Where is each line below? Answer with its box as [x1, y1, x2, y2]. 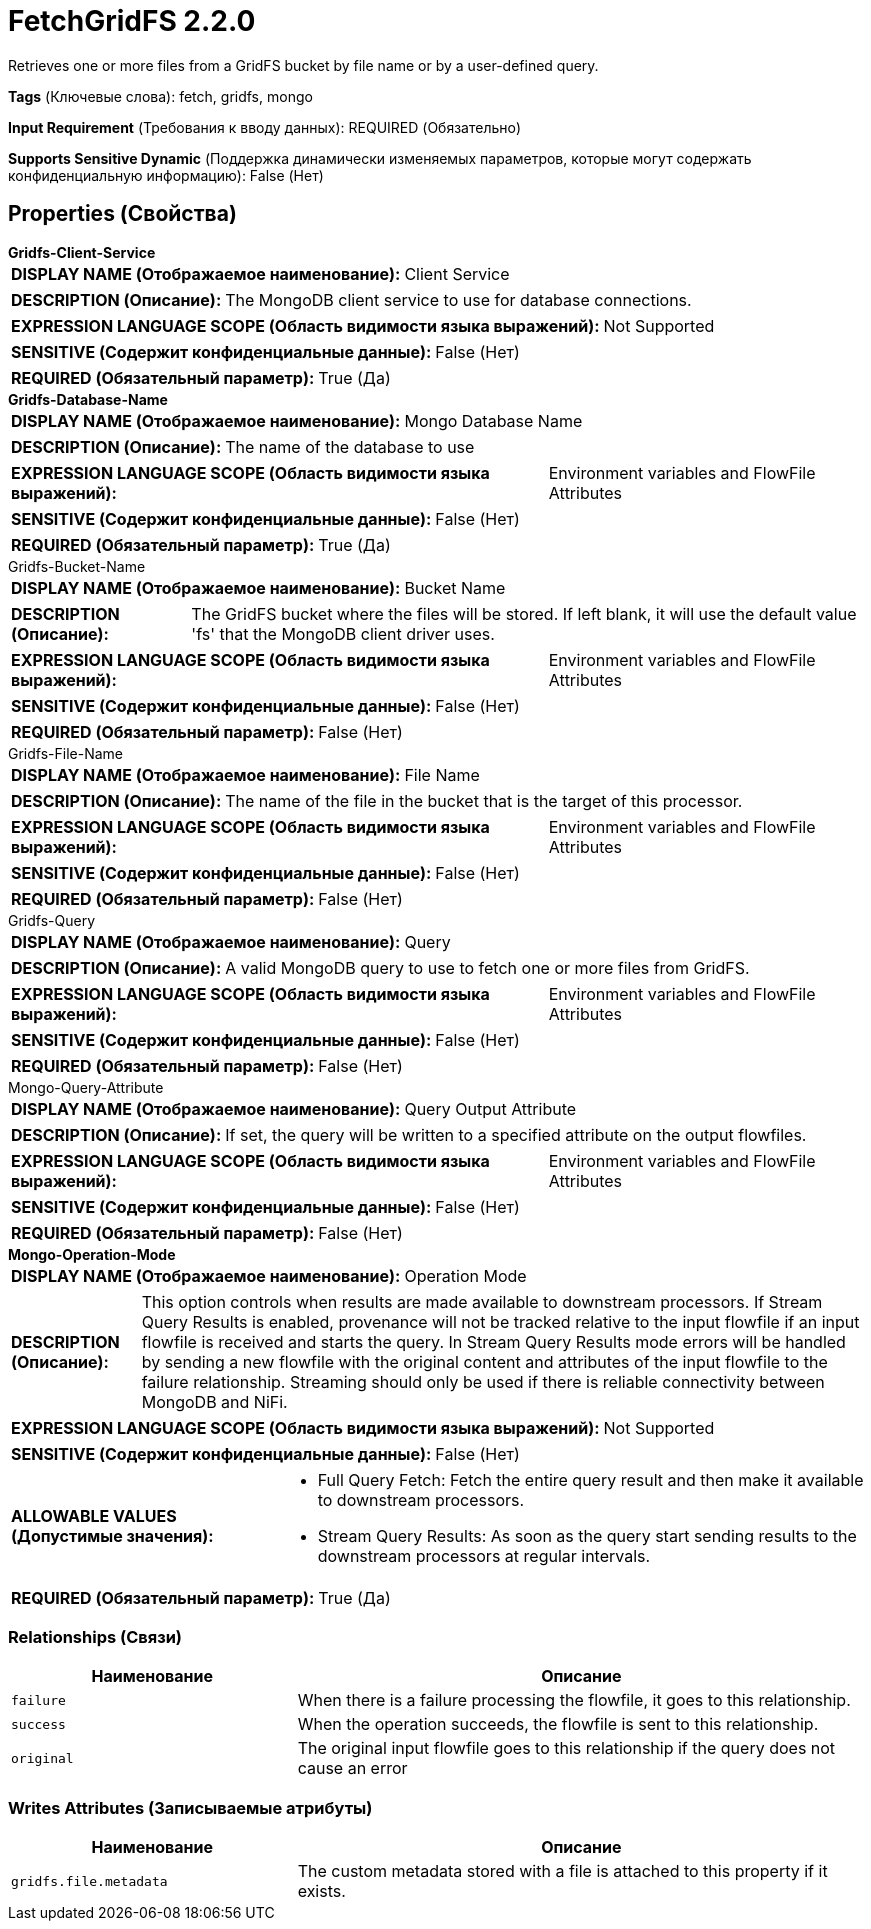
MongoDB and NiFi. [141, 1391, 288, 1412]
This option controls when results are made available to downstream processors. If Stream [141, 1291, 823, 1312]
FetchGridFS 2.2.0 [8, 4, 256, 38]
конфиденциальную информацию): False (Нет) [8, 166, 324, 184]
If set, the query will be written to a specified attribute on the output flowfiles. [225, 1124, 807, 1145]
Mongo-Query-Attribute [8, 1078, 164, 1096]
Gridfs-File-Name [8, 744, 123, 762]
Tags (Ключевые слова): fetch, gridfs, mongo [8, 87, 313, 105]
